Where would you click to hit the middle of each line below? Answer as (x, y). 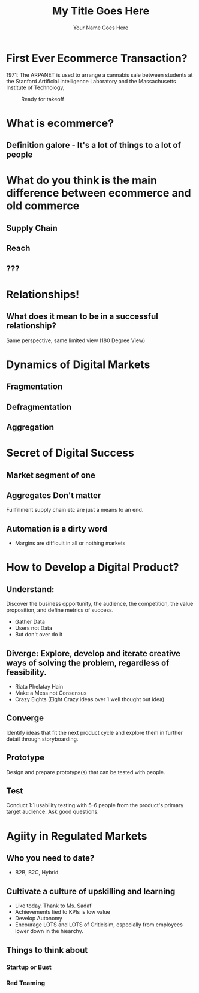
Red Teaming (26, 983)
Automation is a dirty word (57, 529)
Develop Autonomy (39, 919)
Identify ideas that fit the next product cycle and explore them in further (94, 732)
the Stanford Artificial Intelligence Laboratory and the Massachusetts (91, 81)
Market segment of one (51, 475)
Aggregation (30, 427)
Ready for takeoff (43, 99)
